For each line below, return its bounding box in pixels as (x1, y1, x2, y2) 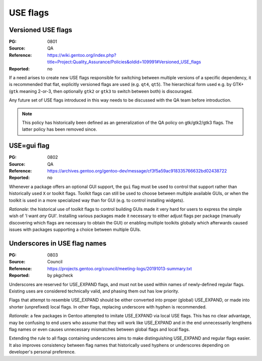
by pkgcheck (47, 273, 73, 278)
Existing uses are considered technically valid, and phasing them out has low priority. (9, 288, 180, 294)
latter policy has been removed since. (22, 126, 97, 132)
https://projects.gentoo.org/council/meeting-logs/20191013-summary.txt (47, 265, 192, 272)
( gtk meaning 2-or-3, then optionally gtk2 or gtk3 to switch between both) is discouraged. (9, 88, 193, 94)
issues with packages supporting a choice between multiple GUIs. (9, 226, 141, 233)
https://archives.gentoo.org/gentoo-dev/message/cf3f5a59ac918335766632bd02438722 (47, 168, 227, 174)
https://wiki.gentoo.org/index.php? (47, 52, 116, 58)
